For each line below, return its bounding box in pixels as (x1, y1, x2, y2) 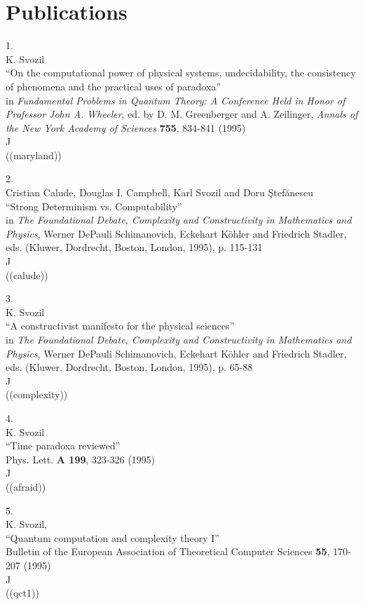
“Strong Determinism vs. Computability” (6, 198, 182, 213)
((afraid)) (6, 479, 46, 494)
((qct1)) (6, 585, 39, 600)
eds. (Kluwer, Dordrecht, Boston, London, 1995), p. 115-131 (6, 240, 263, 254)
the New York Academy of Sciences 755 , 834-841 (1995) (6, 120, 246, 135)
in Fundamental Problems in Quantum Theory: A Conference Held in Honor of (6, 93, 345, 107)
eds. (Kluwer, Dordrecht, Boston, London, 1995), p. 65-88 (6, 360, 253, 374)
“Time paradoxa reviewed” (6, 438, 120, 453)
